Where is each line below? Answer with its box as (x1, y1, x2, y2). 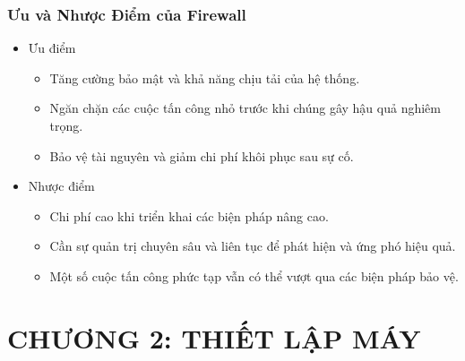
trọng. (49, 116, 83, 134)
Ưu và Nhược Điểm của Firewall (7, 3, 246, 25)
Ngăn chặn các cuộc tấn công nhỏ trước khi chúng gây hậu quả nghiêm (49, 99, 441, 117)
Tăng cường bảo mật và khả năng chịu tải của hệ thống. (49, 68, 360, 87)
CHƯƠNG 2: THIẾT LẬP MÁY (7, 319, 421, 356)
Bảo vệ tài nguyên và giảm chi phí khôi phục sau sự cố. (49, 146, 354, 165)
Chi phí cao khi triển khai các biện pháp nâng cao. (49, 206, 329, 225)
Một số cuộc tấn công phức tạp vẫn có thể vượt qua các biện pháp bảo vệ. (49, 266, 459, 285)
